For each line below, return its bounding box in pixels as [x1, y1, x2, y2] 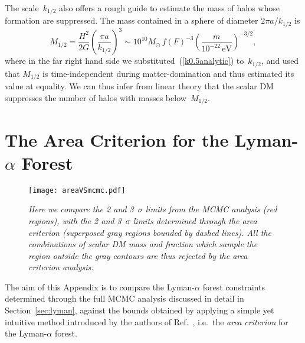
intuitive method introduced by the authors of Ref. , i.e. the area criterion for [5, 315, 288, 328]
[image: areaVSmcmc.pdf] [28, 186, 126, 195]
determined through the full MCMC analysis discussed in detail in [5, 292, 244, 305]
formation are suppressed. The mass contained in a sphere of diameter [5, 14, 258, 27]
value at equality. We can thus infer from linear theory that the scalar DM [5, 80, 274, 92]
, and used [261, 54, 299, 67]
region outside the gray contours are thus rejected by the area [28, 249, 248, 261]
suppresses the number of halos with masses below [5, 91, 186, 103]
